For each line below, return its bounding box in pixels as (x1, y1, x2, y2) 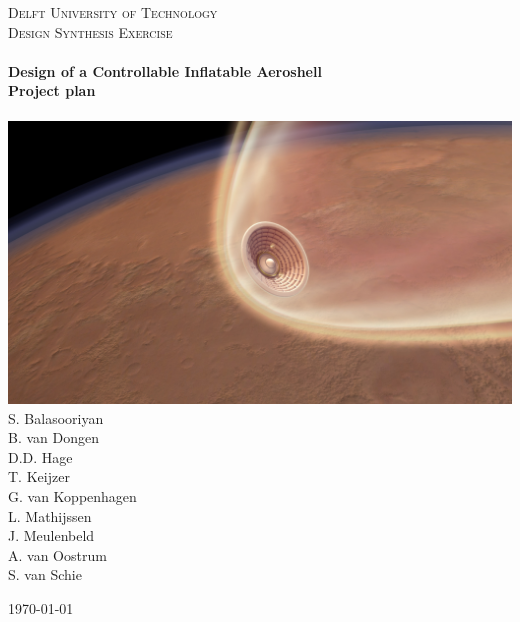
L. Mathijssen (8, 505, 92, 526)
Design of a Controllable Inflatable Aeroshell (8, 60, 322, 81)
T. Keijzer (8, 466, 70, 487)
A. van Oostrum (8, 544, 107, 565)
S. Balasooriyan (8, 407, 104, 428)
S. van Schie (8, 564, 82, 585)
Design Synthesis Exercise (8, 21, 173, 42)
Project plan (8, 80, 96, 101)
